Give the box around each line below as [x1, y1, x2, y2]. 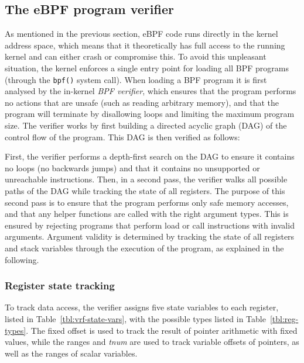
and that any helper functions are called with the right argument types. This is [5, 208, 289, 220]
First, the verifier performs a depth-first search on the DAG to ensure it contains [5, 150, 295, 163]
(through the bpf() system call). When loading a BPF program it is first [5, 73, 267, 85]
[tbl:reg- [269, 312, 299, 324]
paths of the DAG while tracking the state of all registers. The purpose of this [5, 184, 285, 196]
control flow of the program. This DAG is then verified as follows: [5, 130, 240, 143]
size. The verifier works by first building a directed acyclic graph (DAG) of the [5, 119, 287, 132]
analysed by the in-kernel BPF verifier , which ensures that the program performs [5, 85, 296, 97]
